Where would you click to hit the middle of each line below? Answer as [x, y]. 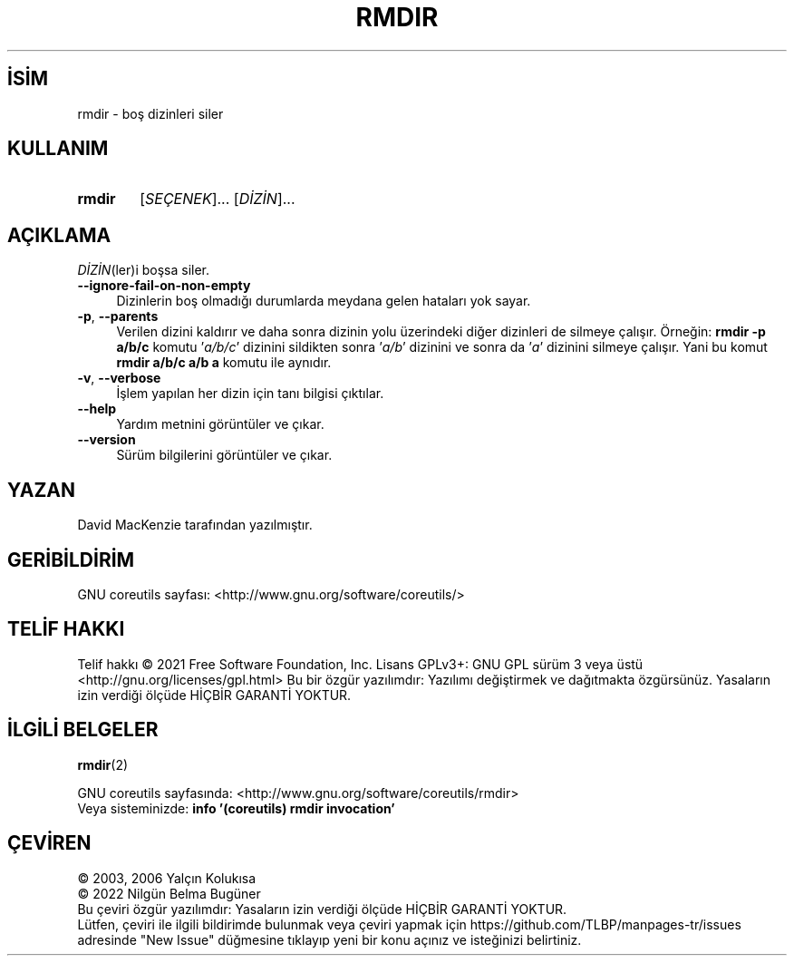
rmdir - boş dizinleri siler [150, 113]
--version [107, 440]
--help [97, 409]
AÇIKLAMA [59, 235]
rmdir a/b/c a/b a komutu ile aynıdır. [224, 363]
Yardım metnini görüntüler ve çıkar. [220, 424]
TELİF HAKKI [66, 629]
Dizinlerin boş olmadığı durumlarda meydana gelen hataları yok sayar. [324, 301]
